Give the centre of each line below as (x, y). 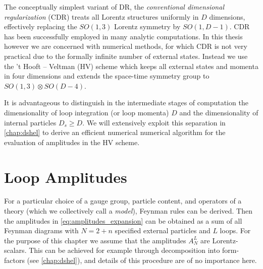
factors (14, 260)
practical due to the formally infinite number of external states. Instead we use (126, 56)
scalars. (15, 250)
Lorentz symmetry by (147, 26)
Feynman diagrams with (41, 230)
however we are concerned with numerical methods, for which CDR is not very (126, 46)
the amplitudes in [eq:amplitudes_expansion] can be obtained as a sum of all (123, 220)
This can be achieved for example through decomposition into (124, 250)
